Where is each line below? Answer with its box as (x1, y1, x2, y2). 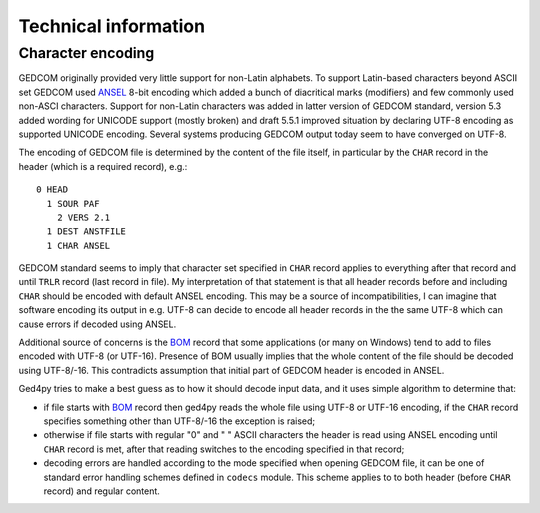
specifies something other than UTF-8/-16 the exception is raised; (43, 415, 316, 427)
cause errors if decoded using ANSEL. (18, 318, 177, 330)
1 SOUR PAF (46, 198, 100, 209)
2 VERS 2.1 (56, 211, 111, 223)
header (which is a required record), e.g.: (18, 160, 188, 172)
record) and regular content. (43, 485, 160, 497)
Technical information (18, 15, 205, 37)
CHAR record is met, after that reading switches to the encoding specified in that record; (43, 443, 405, 455)
